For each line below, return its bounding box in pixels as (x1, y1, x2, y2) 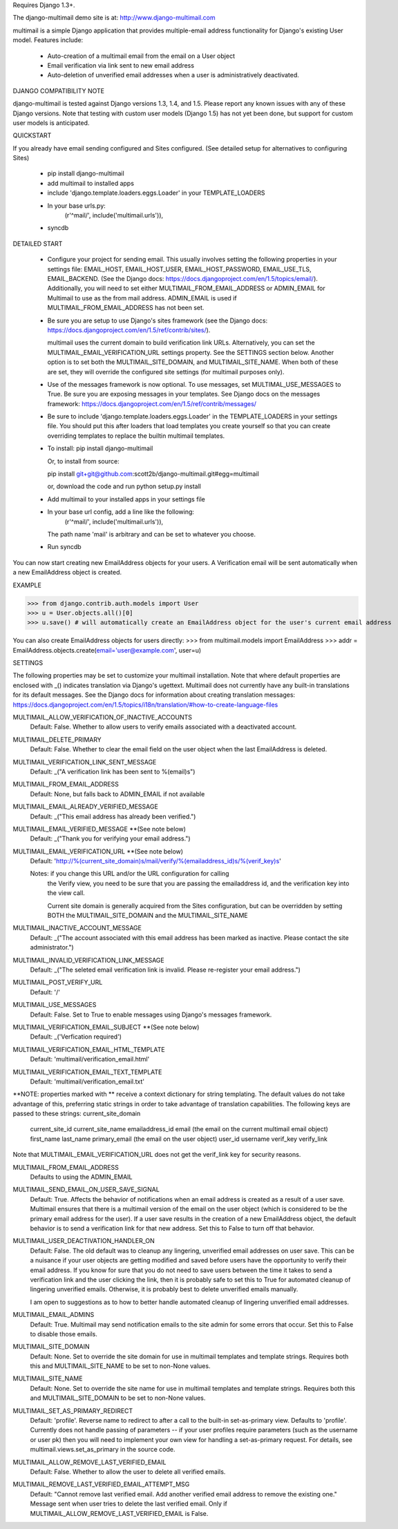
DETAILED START (12, 239, 63, 248)
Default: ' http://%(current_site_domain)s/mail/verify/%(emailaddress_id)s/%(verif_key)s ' (30, 857, 281, 865)
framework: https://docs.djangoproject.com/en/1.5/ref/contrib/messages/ (47, 399, 257, 407)
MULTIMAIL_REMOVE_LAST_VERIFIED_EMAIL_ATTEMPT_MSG (12, 1480, 190, 1488)
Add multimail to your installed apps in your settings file (47, 494, 205, 503)
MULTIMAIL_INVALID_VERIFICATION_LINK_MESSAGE (12, 956, 165, 964)
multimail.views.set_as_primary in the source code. (30, 1445, 176, 1454)
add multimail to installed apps (47, 179, 135, 187)
